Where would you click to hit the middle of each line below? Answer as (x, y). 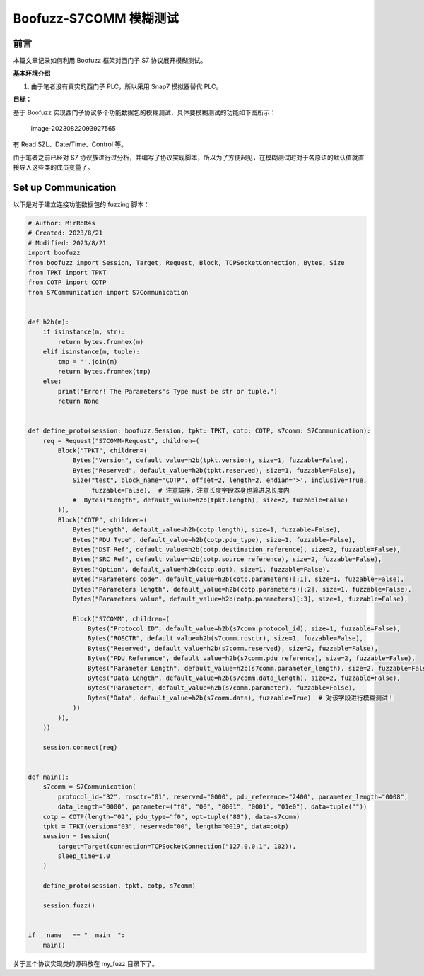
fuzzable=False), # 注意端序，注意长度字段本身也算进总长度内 (190, 490)
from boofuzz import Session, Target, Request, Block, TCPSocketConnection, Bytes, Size (187, 263)
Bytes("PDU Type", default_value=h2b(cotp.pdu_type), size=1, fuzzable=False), (214, 540)
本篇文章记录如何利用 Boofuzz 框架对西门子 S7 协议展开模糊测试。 (110, 61)
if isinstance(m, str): (84, 332)
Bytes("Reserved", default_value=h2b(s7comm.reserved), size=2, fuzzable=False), (232, 648)
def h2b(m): (49, 322)
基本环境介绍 (32, 74)
